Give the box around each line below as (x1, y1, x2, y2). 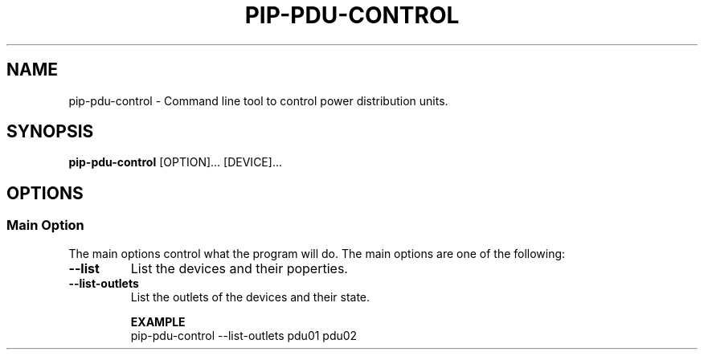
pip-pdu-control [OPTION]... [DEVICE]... (68, 155, 282, 170)
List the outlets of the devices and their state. (130, 289, 370, 304)
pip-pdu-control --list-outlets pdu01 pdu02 (130, 328, 358, 342)
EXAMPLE (130, 314, 186, 329)
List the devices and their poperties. (130, 260, 348, 276)
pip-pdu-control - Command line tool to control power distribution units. (68, 93, 448, 108)
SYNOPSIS (6, 121, 94, 142)
